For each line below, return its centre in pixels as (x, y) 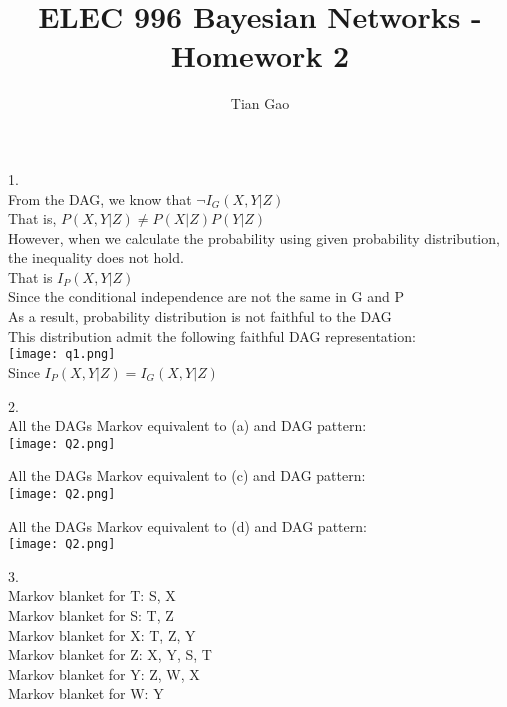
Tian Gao (260, 103)
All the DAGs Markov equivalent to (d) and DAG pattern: (187, 525)
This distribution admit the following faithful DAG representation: (212, 335)
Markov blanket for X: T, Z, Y (102, 634)
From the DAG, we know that (100, 198)
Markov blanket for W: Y (86, 693)
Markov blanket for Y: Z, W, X (104, 673)
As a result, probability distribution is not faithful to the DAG (200, 316)
